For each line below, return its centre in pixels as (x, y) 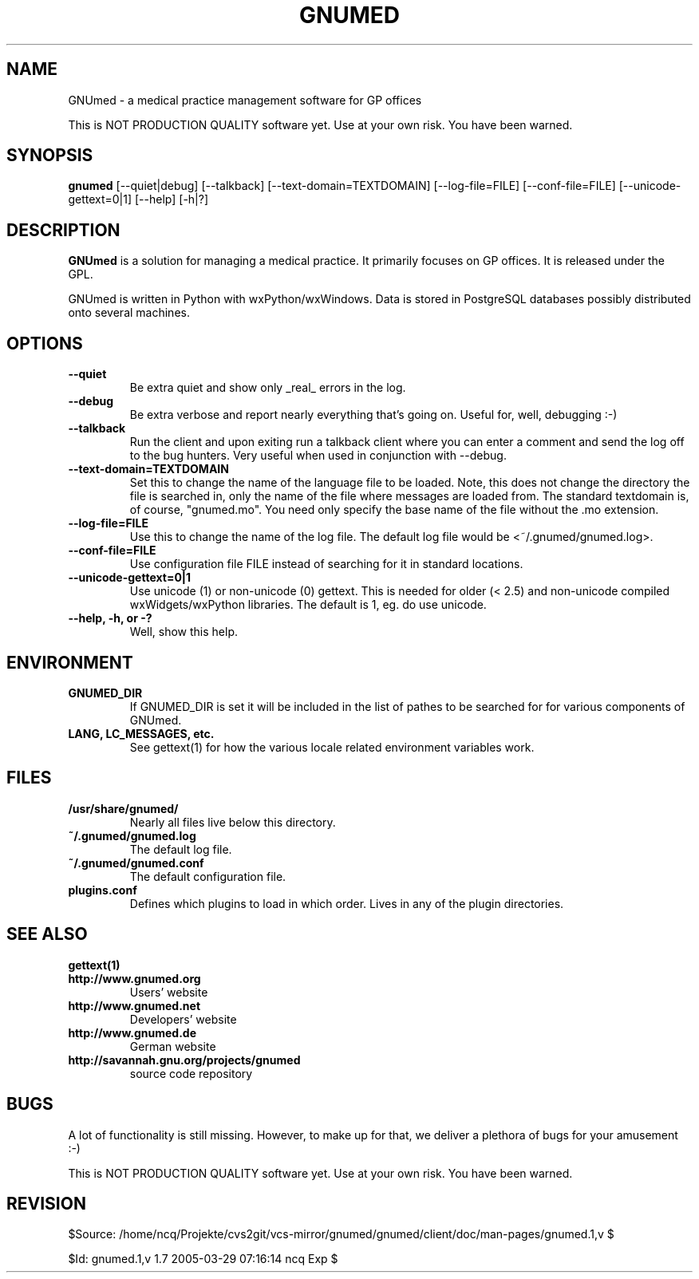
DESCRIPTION (63, 230)
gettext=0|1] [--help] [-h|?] (138, 199)
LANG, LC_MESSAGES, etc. (141, 733)
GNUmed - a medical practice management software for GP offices (245, 100)
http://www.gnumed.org (134, 978)
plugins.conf (103, 890)
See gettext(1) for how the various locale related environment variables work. (332, 747)
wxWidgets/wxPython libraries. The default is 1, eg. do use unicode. (308, 605)
